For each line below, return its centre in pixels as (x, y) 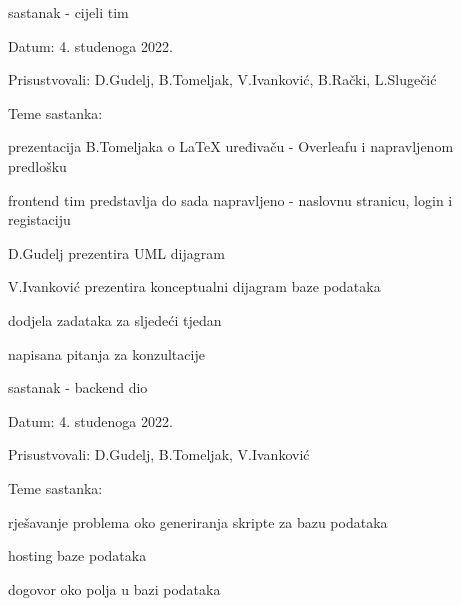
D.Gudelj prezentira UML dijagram (116, 252)
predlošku (37, 165)
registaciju (39, 219)
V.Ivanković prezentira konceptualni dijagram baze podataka (194, 286)
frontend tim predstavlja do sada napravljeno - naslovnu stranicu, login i (230, 199)
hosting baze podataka (77, 555)
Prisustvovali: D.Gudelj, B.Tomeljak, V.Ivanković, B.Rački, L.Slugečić (222, 79)
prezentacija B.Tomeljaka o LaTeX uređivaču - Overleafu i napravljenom (231, 146)
